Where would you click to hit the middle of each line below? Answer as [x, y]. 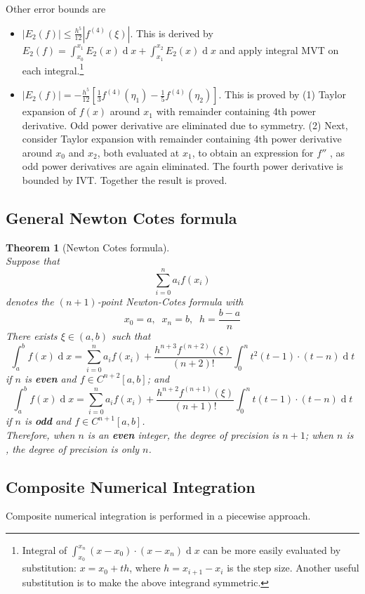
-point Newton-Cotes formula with [170, 302]
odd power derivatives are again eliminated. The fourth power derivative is [182, 166]
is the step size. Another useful [293, 568]
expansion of [49, 111]
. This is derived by [172, 33]
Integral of [45, 550]
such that [131, 335]
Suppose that [33, 261]
